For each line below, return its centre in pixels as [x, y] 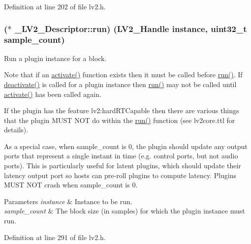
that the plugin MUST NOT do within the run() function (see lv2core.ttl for [120, 120]
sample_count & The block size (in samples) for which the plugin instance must [125, 211]
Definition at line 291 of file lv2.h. [55, 237]
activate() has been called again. [53, 94]
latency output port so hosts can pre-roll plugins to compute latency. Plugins [120, 175]
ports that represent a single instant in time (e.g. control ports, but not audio [121, 156]
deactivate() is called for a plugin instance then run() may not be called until [120, 84]
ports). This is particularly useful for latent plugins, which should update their [123, 166]
